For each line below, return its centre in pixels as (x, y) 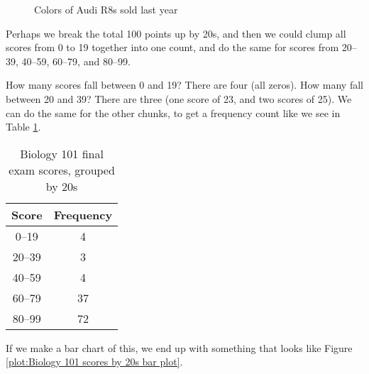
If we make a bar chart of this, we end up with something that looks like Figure (179, 347)
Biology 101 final (62, 153)
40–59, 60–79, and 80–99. (76, 61)
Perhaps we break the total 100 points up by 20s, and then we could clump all (176, 33)
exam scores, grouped (62, 170)
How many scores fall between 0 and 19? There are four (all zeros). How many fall (184, 85)
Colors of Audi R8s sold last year (106, 9)
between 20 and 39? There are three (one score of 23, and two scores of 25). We (179, 98)
